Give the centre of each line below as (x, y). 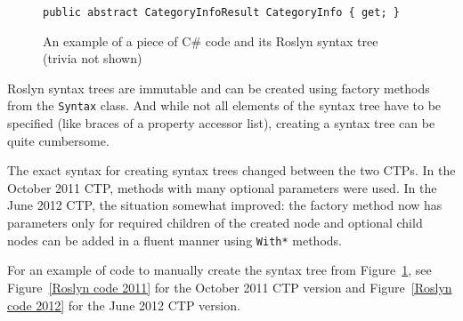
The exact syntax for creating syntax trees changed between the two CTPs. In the (231, 170)
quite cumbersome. (58, 140)
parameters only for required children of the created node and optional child (215, 223)
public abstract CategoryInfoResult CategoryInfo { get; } (221, 12)
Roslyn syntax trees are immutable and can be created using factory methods (219, 88)
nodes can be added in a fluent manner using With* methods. (175, 240)
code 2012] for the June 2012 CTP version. (124, 305)
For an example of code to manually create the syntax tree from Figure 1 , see (219, 270)
